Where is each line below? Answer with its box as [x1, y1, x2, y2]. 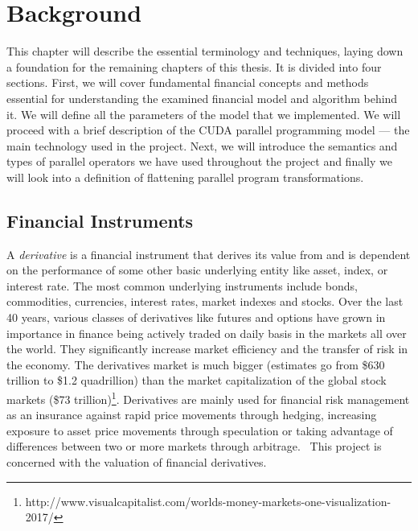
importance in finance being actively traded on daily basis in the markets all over [6, 324, 407, 341]
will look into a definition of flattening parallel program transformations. [6, 168, 364, 185]
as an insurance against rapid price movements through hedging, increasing [6, 406, 377, 423]
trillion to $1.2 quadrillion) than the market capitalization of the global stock [6, 372, 387, 389]
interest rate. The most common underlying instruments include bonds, [6, 277, 358, 294]
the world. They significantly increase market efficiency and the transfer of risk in [6, 340, 408, 357]
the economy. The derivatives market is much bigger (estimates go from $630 [6, 356, 385, 373]
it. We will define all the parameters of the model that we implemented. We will [6, 105, 401, 122]
